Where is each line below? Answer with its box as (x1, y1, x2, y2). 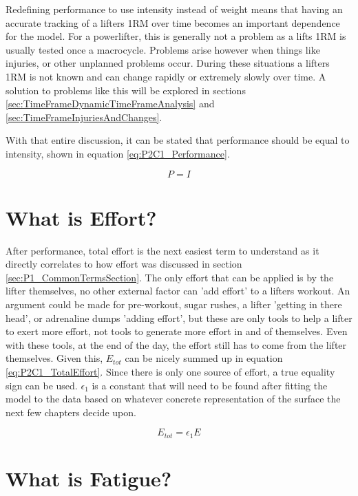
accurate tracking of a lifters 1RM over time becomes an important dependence (6, 15, 340, 30)
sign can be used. (6, 378, 78, 392)
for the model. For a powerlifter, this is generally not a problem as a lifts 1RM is (6, 29, 346, 43)
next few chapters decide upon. (6, 405, 136, 419)
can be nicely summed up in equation (125, 351, 283, 365)
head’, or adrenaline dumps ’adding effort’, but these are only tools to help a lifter (6, 310, 352, 325)
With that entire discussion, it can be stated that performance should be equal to (6, 133, 350, 147)
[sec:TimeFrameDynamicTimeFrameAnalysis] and (6, 96, 215, 111)
